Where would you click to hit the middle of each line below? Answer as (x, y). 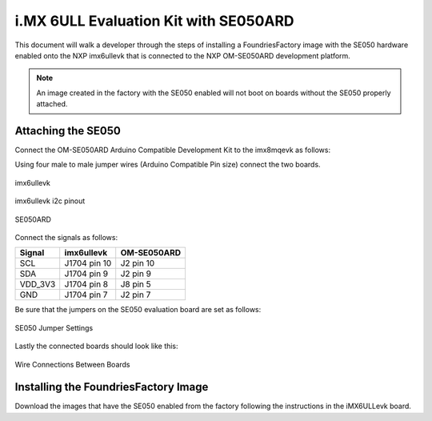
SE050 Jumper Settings (54, 327)
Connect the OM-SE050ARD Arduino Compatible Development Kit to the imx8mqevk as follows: (173, 150)
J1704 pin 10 (88, 263)
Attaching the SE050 (68, 131)
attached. (52, 104)
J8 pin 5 (136, 284)
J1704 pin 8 (86, 284)
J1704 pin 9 (86, 274)
